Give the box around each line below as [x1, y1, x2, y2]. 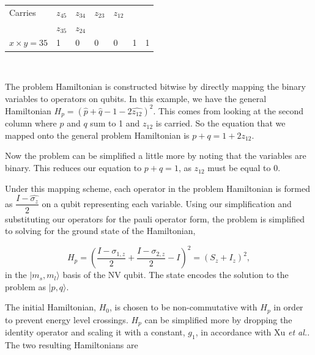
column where [5, 117, 57, 130]
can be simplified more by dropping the [144, 313, 292, 326]
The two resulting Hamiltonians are [5, 339, 138, 351]
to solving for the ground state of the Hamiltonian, [5, 224, 196, 237]
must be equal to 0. [207, 161, 281, 174]
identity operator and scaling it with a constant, [5, 326, 185, 339]
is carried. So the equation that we [155, 117, 286, 130]
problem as [5, 280, 46, 293]
